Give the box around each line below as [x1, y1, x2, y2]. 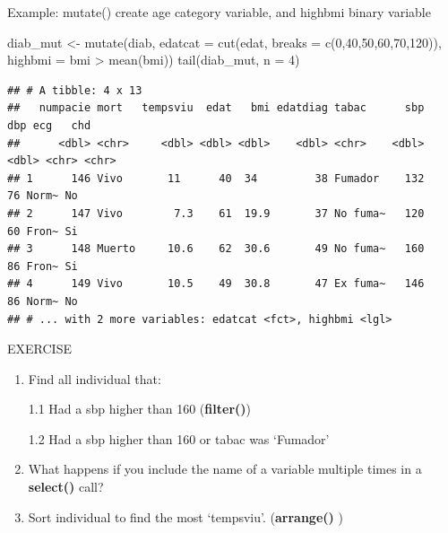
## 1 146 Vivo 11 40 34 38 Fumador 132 [7, 171, 425, 185]
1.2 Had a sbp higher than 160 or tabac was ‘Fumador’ [28, 429, 330, 448]
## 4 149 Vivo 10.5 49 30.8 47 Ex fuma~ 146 [7, 277, 425, 291]
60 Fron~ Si [7, 224, 78, 238]
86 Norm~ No [7, 294, 78, 308]
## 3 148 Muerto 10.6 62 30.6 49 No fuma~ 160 [7, 242, 425, 256]
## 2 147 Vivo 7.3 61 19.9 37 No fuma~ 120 [7, 206, 425, 220]
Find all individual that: [28, 369, 161, 388]
